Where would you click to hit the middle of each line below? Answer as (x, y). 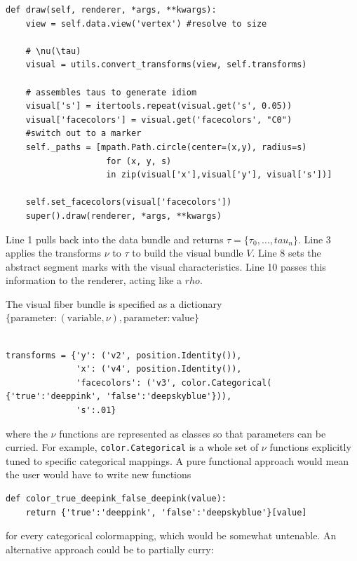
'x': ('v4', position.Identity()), (159, 369)
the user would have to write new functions (99, 474)
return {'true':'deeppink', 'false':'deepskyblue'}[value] (166, 512)
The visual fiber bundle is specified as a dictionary (114, 303)
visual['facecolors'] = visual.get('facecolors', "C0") (159, 120)
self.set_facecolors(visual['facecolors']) (129, 202)
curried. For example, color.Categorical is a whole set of (132, 447)
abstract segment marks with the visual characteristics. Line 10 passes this (166, 266)
